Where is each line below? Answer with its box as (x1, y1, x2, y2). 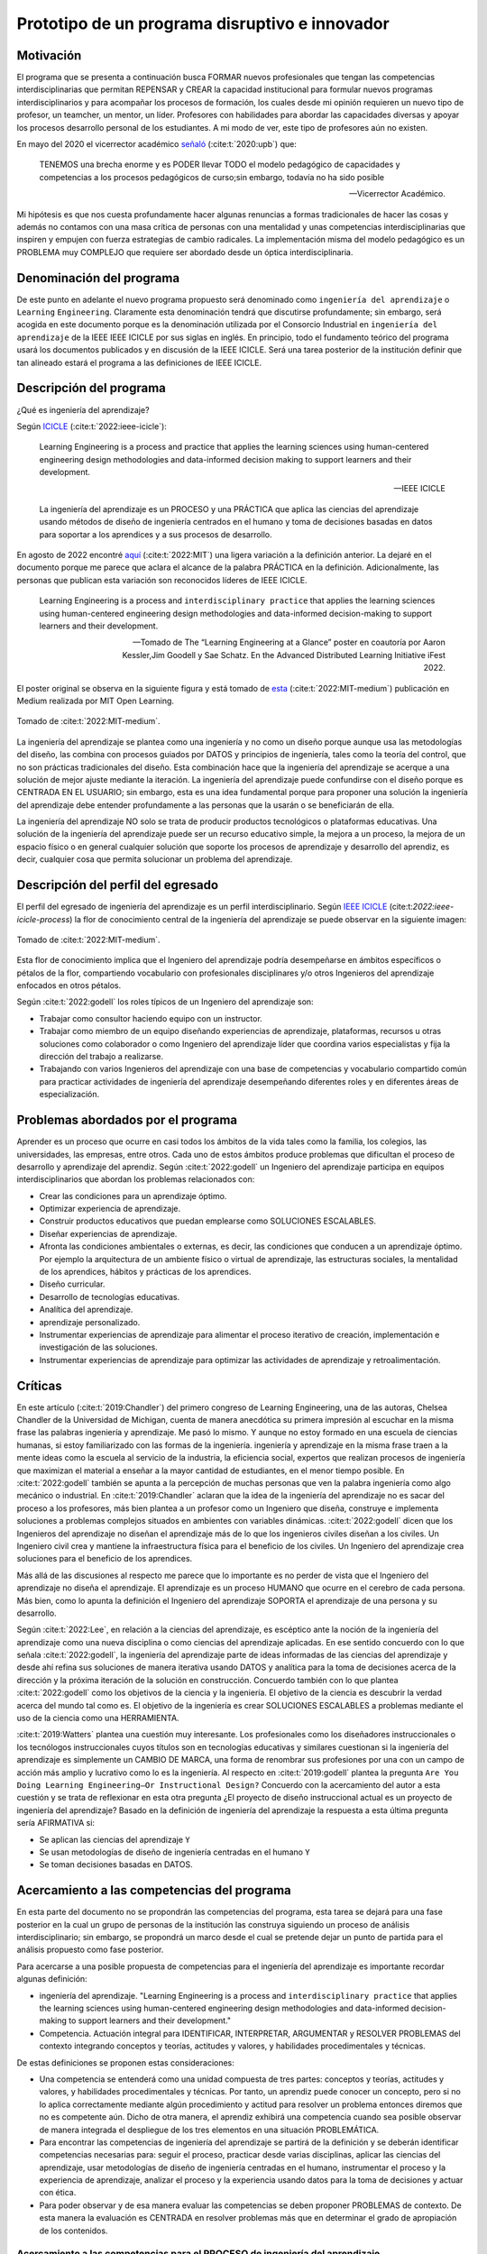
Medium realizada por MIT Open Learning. (16, 695, 175, 706)
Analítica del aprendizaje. (39, 1304, 133, 1315)
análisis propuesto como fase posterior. (16, 1944, 164, 1956)
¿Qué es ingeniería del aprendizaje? (16, 404, 150, 415)
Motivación (16, 48, 82, 63)
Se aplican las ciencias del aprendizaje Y (39, 1834, 190, 1845)
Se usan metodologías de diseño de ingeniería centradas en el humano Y (39, 1846, 310, 1857)
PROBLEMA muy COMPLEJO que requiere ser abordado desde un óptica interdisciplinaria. (16, 246, 354, 257)
